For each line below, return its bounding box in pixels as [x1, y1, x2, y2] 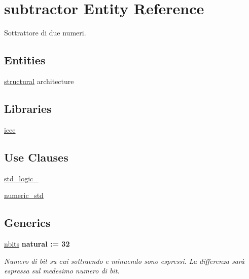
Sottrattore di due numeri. [4, 27, 86, 38]
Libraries [4, 100, 52, 116]
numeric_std [4, 190, 44, 201]
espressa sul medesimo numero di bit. [4, 265, 120, 276]
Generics [4, 215, 51, 230]
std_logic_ [4, 173, 39, 183]
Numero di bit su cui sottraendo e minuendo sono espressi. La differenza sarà [4, 255, 245, 266]
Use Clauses [4, 149, 68, 165]
